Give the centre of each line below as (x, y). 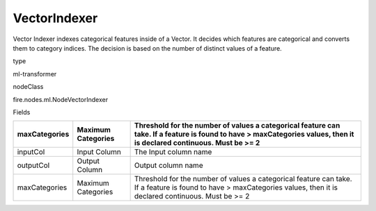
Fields (22, 112)
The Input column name (173, 152)
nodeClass (28, 87)
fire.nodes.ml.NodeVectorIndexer (60, 99)
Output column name (169, 165)
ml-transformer (35, 74)
